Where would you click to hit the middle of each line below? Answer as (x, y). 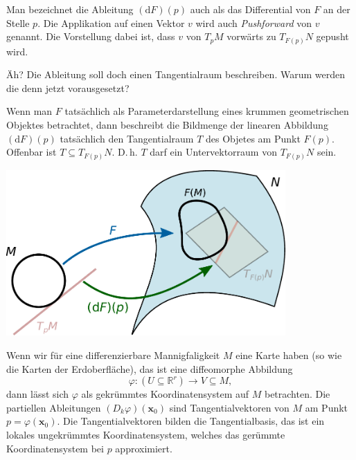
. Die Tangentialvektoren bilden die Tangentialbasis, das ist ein (191, 421)
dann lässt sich (38, 394)
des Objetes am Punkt (253, 138)
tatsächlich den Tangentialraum (127, 138)
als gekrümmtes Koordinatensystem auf (165, 394)
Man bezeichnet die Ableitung (70, 9)
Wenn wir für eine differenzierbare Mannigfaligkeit (113, 355)
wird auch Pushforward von (253, 22)
